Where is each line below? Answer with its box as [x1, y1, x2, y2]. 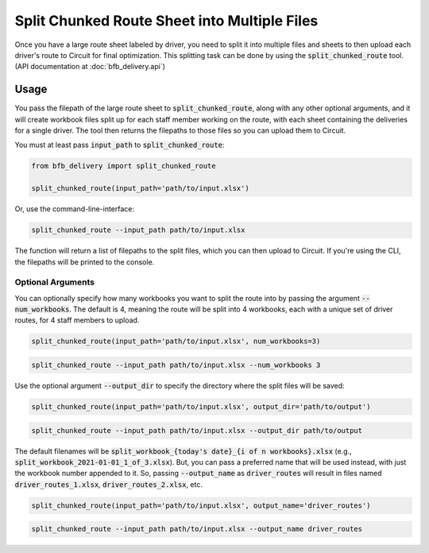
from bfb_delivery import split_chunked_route [31, 161, 216, 171]
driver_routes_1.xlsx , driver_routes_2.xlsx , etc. [14, 479, 203, 489]
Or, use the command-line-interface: [14, 204, 135, 214]
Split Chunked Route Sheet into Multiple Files [14, 12, 319, 29]
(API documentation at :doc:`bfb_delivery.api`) [14, 62, 166, 72]
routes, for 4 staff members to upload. [14, 315, 140, 325]
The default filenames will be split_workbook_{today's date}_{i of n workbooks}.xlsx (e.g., [14, 446, 353, 456]
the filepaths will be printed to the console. [14, 257, 155, 266]
